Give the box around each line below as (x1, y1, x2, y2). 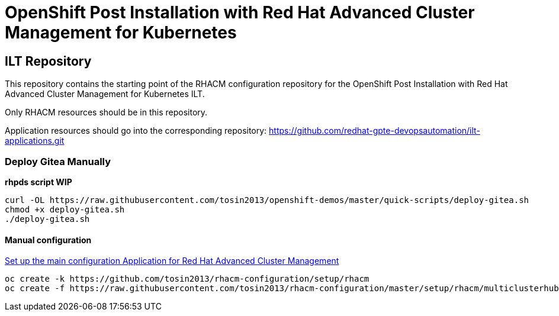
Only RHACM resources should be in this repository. (5, 107, 208, 118)
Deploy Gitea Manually (5, 155, 111, 167)
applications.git (5, 136, 65, 146)
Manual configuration (5, 234, 92, 245)
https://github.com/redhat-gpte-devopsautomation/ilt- (269, 125, 480, 136)
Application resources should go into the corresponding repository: (5, 125, 267, 136)
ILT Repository (5, 53, 92, 69)
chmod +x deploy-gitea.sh (5, 204, 125, 214)
